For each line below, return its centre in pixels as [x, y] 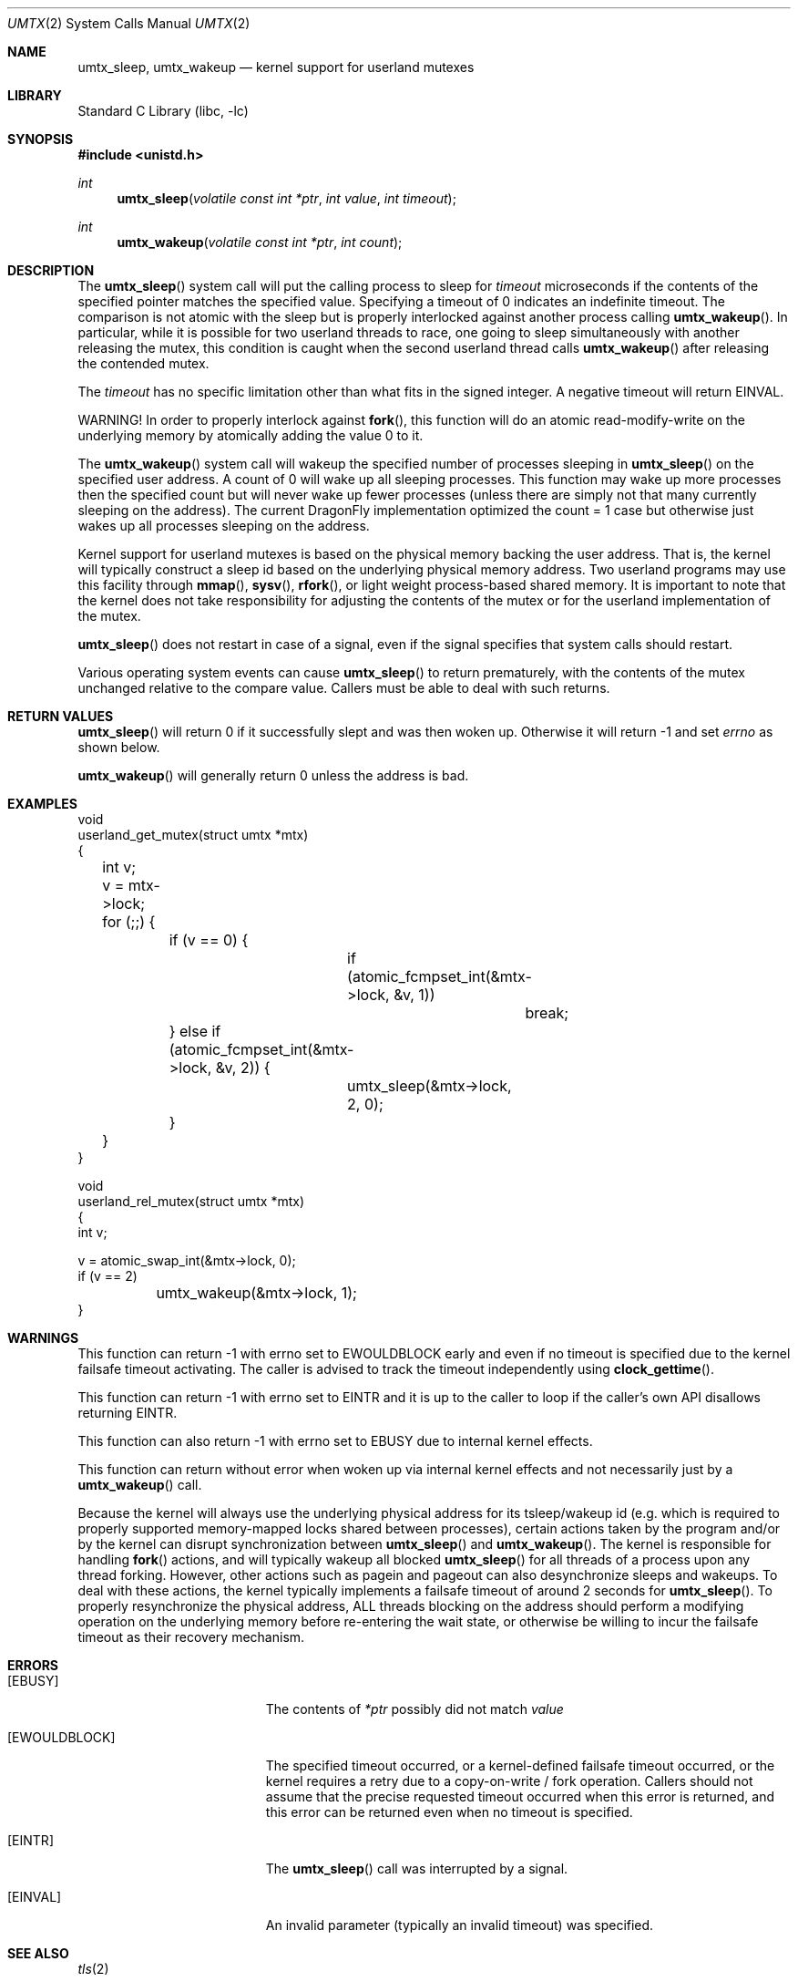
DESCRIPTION [51, 270]
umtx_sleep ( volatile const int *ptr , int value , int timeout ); [286, 198]
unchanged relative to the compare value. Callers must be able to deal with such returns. [344, 688]
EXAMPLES [42, 804]
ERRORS [33, 1665]
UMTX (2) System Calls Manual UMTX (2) [129, 23]
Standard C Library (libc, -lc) [163, 111]
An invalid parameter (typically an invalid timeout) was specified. [460, 1925]
